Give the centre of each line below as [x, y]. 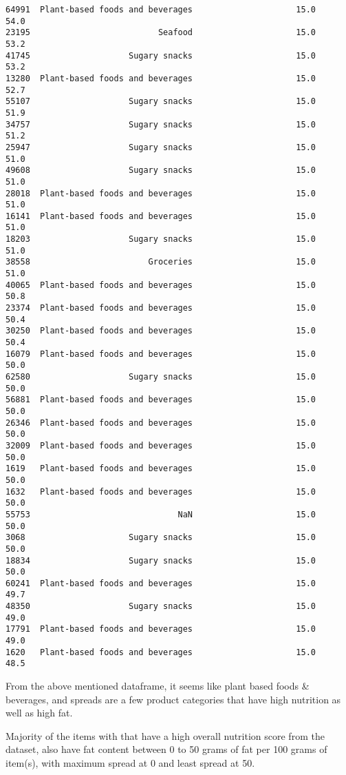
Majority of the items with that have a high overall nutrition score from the [165, 735]
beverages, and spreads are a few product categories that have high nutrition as [173, 699]
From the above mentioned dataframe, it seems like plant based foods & [158, 686]
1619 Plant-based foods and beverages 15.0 [161, 469]
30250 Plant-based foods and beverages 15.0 [161, 331]
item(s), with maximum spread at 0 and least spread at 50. [130, 763]
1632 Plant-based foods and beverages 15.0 [161, 492]
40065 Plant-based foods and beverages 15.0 [161, 285]
